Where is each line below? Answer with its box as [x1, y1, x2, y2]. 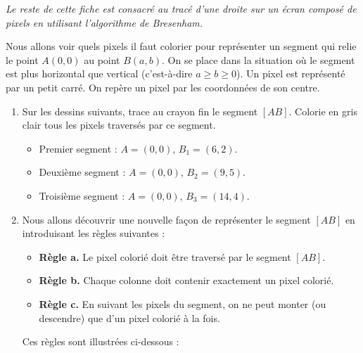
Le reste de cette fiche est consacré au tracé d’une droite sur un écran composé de [6, 1, 357, 15]
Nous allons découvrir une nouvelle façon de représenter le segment [22, 212, 311, 226]
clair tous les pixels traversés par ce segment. [22, 117, 216, 132]
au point [84, 52, 120, 67]
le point [6, 52, 39, 67]
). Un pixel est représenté [236, 66, 345, 81]
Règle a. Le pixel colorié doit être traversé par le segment [39, 249, 291, 264]
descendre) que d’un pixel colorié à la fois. [39, 310, 220, 325]
